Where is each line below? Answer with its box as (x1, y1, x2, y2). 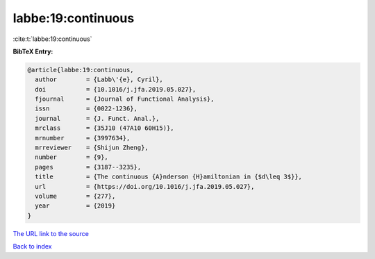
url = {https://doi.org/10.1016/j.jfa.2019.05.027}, (35, 183, 255, 190)
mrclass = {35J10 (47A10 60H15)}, (35, 124, 174, 132)
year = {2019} (35, 202, 116, 210)
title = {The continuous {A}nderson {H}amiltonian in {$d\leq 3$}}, (35, 173, 302, 181)
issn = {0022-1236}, (35, 105, 138, 112)
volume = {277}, (35, 192, 116, 200)
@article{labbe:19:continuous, (27, 66, 135, 74)
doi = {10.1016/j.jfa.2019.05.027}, (35, 85, 197, 93)
